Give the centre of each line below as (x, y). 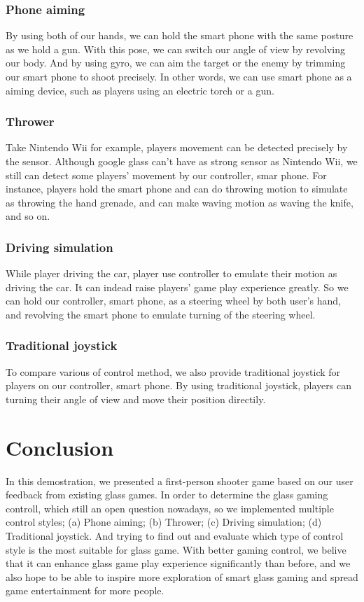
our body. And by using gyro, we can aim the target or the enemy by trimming (176, 63)
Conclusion (60, 447)
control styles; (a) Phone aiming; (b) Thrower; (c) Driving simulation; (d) (164, 522)
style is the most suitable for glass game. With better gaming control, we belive (176, 549)
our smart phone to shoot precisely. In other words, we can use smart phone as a (179, 76)
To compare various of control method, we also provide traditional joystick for (173, 371)
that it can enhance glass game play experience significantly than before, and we (178, 563)
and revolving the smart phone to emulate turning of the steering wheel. (161, 314)
